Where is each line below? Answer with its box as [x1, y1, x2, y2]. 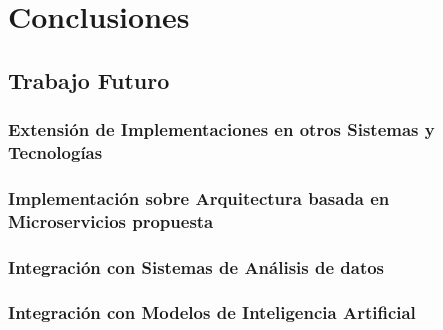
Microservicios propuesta [8, 208, 214, 233]
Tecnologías [8, 140, 103, 164]
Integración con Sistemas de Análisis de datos [8, 254, 385, 279]
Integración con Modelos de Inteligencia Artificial [8, 300, 416, 325]
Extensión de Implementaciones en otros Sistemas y [8, 117, 435, 142]
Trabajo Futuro [8, 64, 170, 95]
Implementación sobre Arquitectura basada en [8, 185, 390, 210]
